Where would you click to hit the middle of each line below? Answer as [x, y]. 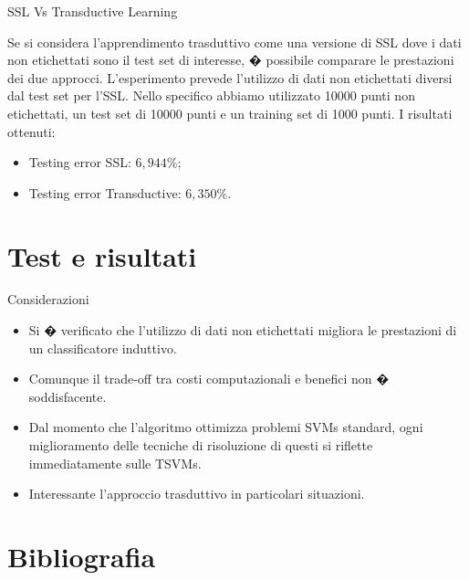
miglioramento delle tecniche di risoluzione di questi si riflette [201, 445]
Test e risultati [102, 255]
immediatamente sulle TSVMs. [115, 463]
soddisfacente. [68, 396]
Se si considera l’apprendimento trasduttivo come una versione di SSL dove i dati [234, 42]
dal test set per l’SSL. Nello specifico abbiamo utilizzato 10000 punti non [211, 95]
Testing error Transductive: [105, 192]
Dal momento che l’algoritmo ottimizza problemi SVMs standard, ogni [226, 427]
